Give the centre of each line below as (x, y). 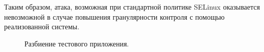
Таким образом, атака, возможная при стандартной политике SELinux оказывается (132, 7)
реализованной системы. (42, 27)
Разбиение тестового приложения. (77, 43)
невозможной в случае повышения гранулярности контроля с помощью (114, 16)
